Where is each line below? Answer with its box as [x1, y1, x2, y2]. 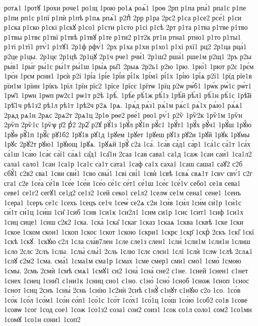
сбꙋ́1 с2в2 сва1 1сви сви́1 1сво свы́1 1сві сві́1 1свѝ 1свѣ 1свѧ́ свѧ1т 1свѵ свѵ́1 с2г [4, 168, 253, 178]
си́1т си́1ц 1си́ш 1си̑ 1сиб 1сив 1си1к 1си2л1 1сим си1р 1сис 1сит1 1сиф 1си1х [4, 207, 244, 217]
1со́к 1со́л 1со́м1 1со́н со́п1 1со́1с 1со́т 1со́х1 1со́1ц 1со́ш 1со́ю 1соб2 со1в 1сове [4, 294, 248, 305]
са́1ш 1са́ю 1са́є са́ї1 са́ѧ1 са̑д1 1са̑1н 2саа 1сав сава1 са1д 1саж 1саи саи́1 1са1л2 [4, 148, 252, 159]
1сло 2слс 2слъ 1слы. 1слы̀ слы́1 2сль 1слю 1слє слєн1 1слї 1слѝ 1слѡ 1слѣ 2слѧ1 [4, 245, 253, 256]
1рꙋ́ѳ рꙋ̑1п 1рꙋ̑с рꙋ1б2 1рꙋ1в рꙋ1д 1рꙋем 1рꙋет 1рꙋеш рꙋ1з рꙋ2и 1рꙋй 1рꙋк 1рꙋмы [4, 129, 250, 139]
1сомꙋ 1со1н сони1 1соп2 [4, 314, 81, 324]
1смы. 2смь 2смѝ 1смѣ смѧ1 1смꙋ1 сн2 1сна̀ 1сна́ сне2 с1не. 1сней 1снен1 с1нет [4, 265, 248, 276]
